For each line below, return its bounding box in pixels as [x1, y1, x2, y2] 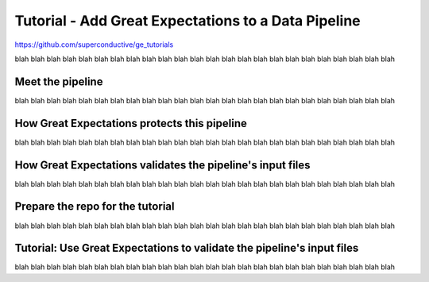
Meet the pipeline [14, 75, 103, 88]
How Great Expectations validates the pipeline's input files [14, 158, 311, 172]
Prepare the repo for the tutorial [14, 199, 175, 214]
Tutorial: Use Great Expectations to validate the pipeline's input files [14, 241, 359, 255]
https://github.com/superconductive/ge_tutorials [14, 40, 174, 49]
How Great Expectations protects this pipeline [14, 116, 248, 130]
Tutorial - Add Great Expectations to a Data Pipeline [14, 12, 361, 29]
